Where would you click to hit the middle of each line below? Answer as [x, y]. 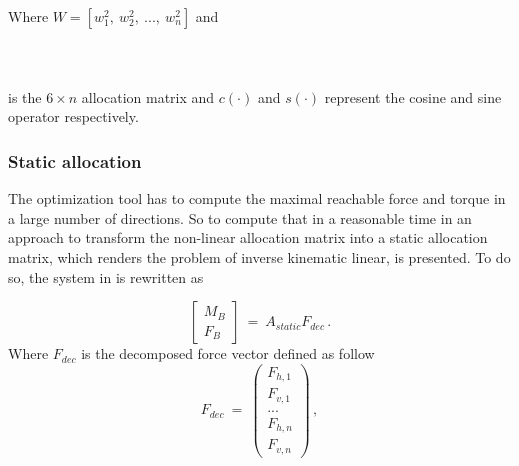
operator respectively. [73, 116]
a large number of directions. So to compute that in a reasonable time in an [240, 217]
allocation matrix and [148, 96]
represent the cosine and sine [413, 96]
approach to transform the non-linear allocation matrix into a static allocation [248, 237]
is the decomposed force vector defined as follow [228, 353]
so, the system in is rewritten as [106, 276]
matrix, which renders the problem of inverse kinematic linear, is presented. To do [259, 256]
